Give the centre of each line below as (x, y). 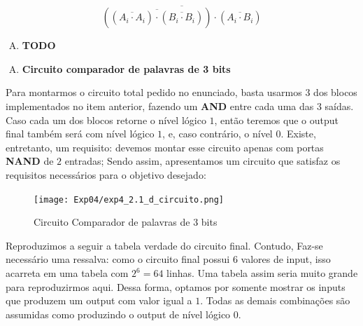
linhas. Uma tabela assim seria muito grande (262, 273)
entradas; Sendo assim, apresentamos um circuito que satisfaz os (202, 161)
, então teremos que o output (276, 120)
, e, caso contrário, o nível (218, 134)
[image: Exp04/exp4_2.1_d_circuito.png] (129, 199)
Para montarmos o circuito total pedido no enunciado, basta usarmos (154, 92)
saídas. (339, 106)
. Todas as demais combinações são (275, 300)
